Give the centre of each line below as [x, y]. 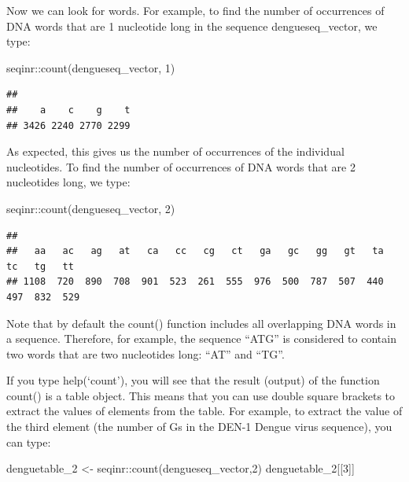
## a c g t [68, 110]
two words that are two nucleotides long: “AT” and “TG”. [146, 353]
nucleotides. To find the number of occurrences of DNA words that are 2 [181, 166]
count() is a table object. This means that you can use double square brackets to [201, 395]
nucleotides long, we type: [68, 182]
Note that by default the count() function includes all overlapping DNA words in [201, 323]
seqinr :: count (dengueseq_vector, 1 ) [91, 67]
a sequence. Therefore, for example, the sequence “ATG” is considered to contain [201, 339]
